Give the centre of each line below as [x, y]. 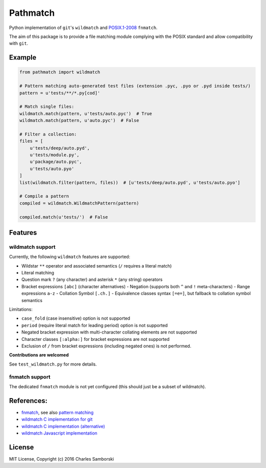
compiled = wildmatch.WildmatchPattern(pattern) [79, 203]
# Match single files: [47, 107]
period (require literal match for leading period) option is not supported [95, 325]
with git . [18, 43]
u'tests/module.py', [55, 155]
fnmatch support [30, 377]
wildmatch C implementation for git [57, 419]
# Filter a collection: [48, 134]
